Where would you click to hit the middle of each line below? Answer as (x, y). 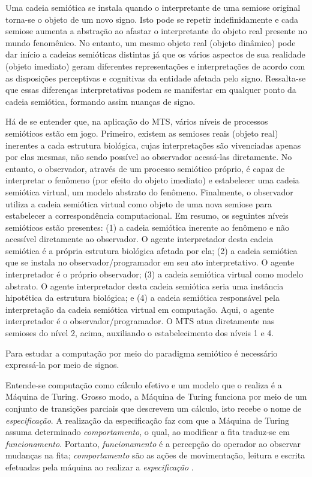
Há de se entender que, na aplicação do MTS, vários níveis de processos (137, 121)
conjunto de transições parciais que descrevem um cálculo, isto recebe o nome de (154, 408)
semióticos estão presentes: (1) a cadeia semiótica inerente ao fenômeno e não (147, 227)
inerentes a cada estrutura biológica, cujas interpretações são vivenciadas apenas (153, 145)
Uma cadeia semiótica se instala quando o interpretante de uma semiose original (153, 7)
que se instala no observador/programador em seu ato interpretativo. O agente (150, 262)
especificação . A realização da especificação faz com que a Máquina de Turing (148, 420)
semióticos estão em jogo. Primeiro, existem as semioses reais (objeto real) (142, 133)
